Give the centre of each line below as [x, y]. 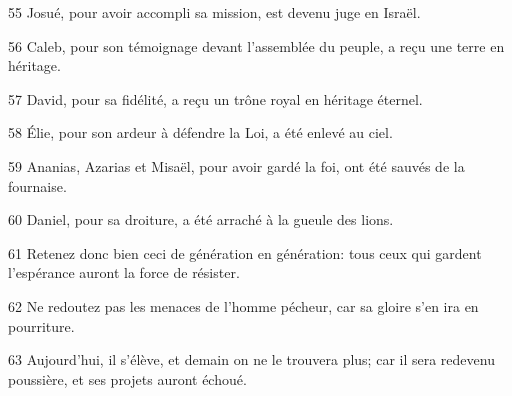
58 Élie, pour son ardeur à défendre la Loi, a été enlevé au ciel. [200, 132]
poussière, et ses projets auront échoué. [127, 378]
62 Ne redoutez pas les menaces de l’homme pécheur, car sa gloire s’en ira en [243, 305]
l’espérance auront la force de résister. [124, 272]
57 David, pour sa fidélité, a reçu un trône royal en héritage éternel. [215, 98]
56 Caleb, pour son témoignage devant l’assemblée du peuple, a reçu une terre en [256, 45]
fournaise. [37, 185]
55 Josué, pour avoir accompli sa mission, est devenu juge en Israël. [214, 12]
